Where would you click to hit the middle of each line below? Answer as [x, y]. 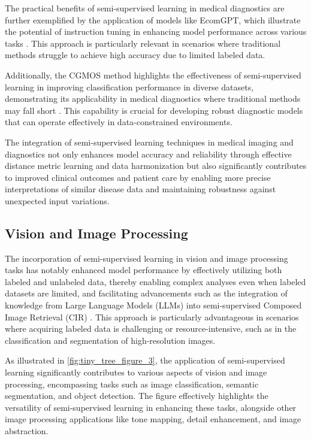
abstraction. [27, 431]
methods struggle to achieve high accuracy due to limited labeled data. [135, 55]
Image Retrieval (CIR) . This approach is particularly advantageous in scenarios [152, 317]
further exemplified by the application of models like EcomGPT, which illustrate [153, 19]
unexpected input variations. [57, 200]
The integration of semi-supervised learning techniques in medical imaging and [149, 142]
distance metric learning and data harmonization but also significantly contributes [156, 166]
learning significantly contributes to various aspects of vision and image [136, 372]
